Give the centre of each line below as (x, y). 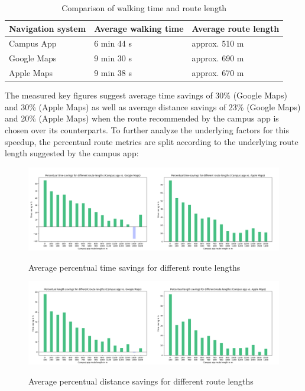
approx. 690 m (218, 58)
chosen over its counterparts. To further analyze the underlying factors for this (147, 130)
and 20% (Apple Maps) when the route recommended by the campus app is (142, 118)
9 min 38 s (113, 73)
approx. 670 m (218, 73)
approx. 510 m (218, 43)
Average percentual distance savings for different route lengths (141, 381)
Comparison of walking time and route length (144, 8)
